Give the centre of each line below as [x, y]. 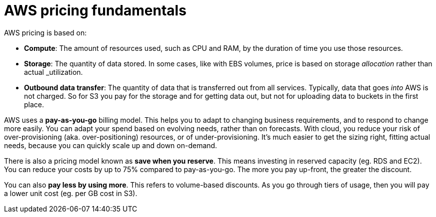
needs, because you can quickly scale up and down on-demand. [111, 145]
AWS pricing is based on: [45, 32]
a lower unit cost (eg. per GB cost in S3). [71, 193]
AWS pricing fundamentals [95, 10]
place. [34, 104]
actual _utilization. [53, 72]
